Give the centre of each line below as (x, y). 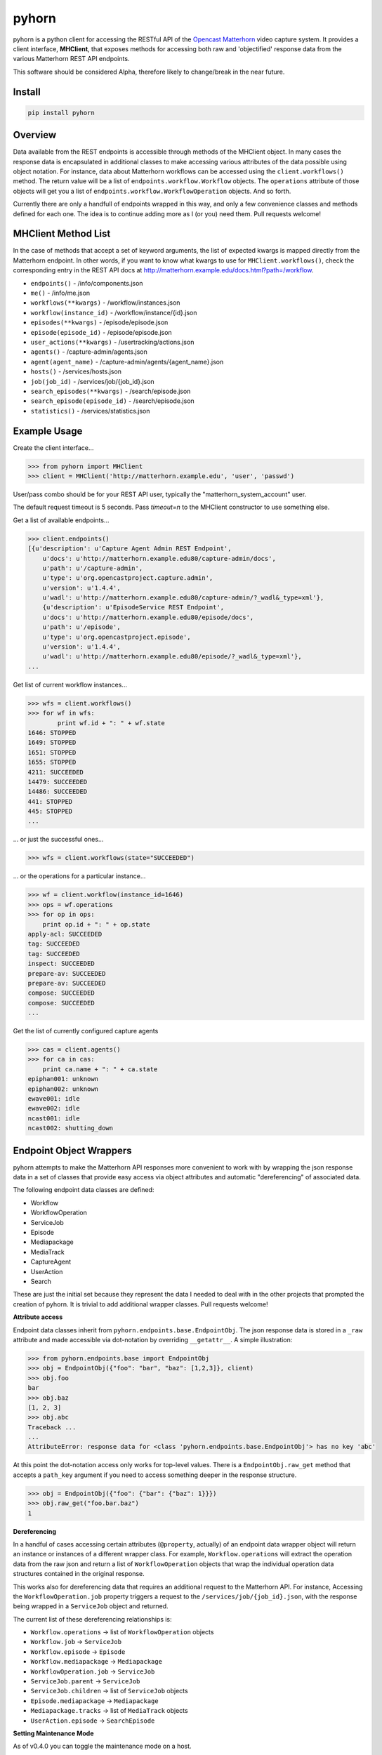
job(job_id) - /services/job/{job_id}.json (92, 381)
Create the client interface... (53, 448)
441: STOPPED (50, 801)
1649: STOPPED (52, 743)
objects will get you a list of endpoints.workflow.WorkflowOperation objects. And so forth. (152, 191)
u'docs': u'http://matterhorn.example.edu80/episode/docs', (148, 617)
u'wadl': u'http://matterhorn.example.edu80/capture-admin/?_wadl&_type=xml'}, (183, 598)
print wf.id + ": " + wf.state (111, 723)
